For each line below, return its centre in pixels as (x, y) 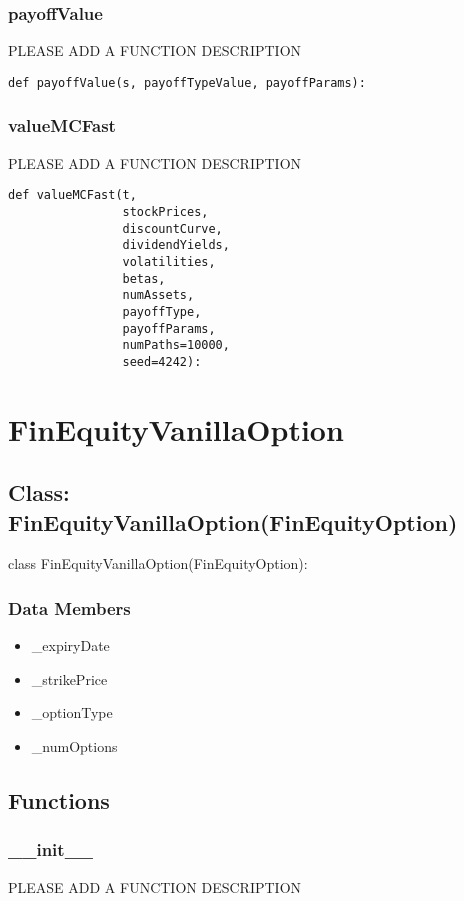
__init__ (51, 849)
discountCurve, (172, 228)
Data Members (69, 607)
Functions (59, 800)
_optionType (72, 712)
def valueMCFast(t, (72, 195)
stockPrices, (165, 211)
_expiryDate (70, 645)
